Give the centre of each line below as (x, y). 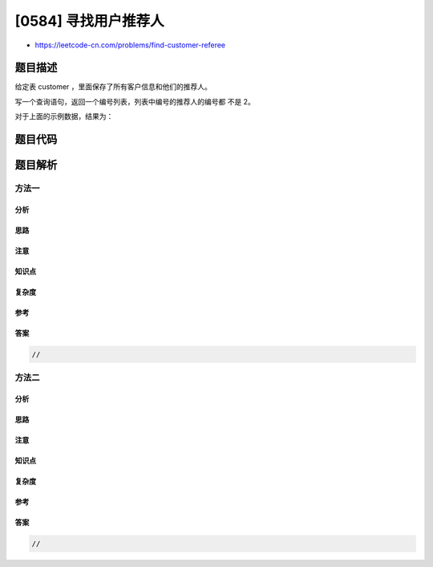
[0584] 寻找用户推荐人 (89, 21)
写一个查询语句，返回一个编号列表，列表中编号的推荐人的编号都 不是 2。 (135, 101)
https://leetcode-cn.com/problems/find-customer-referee (130, 45)
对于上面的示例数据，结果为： (64, 116)
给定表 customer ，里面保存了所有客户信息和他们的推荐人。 (113, 87)
